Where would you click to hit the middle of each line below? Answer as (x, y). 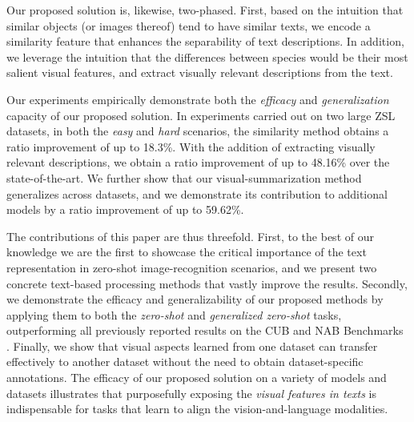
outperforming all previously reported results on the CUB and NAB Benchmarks (205, 330)
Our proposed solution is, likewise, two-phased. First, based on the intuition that (205, 10)
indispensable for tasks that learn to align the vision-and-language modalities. (197, 409)
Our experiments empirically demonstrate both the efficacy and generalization (198, 99)
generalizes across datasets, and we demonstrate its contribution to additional (197, 193)
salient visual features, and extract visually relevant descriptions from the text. (200, 72)
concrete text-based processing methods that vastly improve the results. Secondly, (207, 283)
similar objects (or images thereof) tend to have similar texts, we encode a (189, 25)
